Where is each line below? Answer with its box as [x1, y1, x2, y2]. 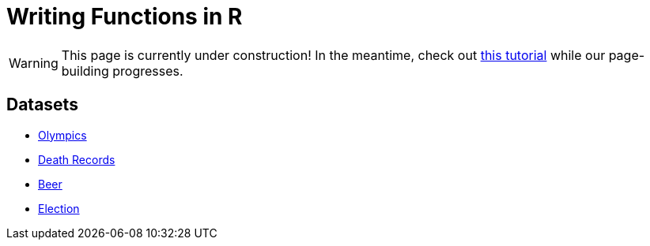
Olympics [38, 128, 87, 142]
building [61, 62, 109, 79]
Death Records [38, 152, 115, 166]
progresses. [112, 62, 183, 79]
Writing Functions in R [6, 3, 243, 30]
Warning [9, 54, 59, 71]
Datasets [6, 95, 78, 115]
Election [38, 201, 80, 215]
